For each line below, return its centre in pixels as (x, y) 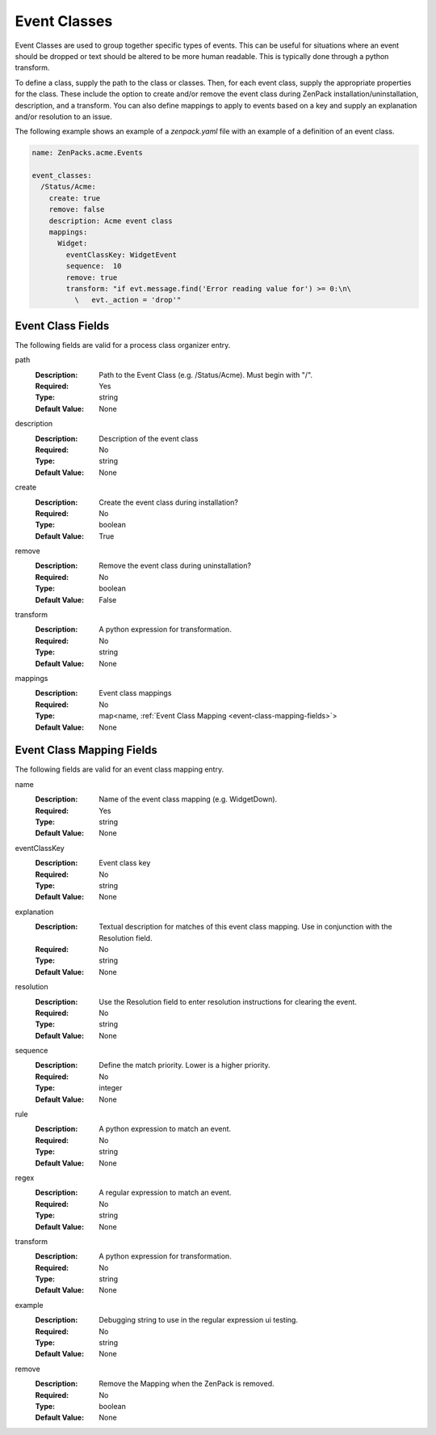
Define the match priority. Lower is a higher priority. (184, 1065)
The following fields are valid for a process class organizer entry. (123, 345)
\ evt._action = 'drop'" (128, 300)
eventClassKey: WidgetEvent (122, 254)
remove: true (92, 277)
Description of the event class (149, 438)
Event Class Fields (62, 326)
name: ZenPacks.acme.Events (87, 153)
